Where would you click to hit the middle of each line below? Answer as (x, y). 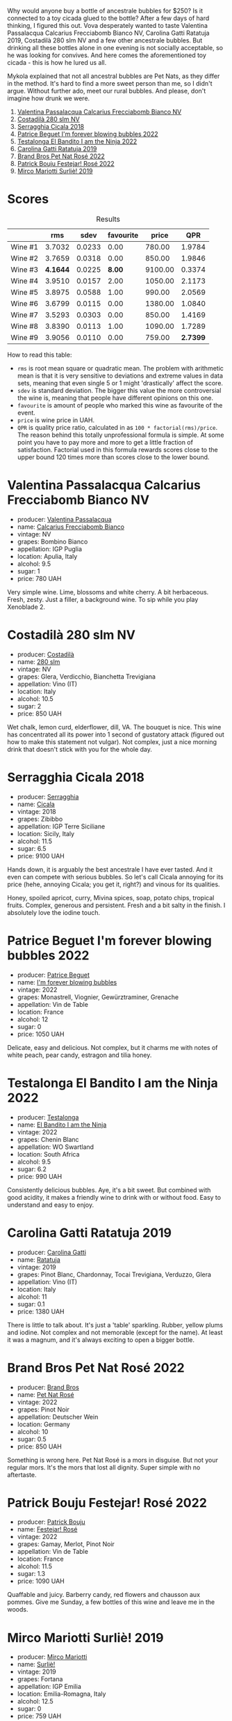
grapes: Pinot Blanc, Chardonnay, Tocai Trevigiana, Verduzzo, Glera (114, 1274)
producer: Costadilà (45, 654)
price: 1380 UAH (41, 1311)
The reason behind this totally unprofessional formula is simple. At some (121, 435)
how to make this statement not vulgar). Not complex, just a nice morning (112, 741)
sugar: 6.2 (32, 1169)
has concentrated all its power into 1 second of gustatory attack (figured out (116, 734)
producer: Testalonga (48, 1117)
